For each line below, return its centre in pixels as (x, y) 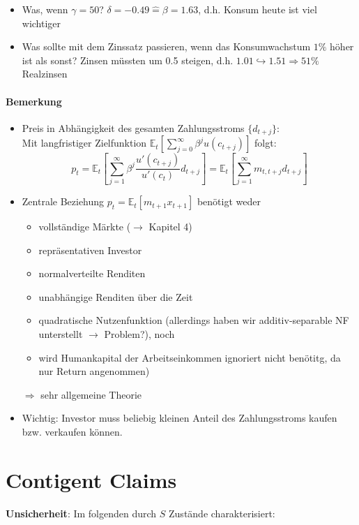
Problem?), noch (139, 334)
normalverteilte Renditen (92, 273)
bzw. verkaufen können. (72, 432)
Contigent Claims (91, 479)
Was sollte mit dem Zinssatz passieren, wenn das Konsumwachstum (166, 46)
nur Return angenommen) (94, 371)
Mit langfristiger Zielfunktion (84, 143)
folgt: (266, 143)
